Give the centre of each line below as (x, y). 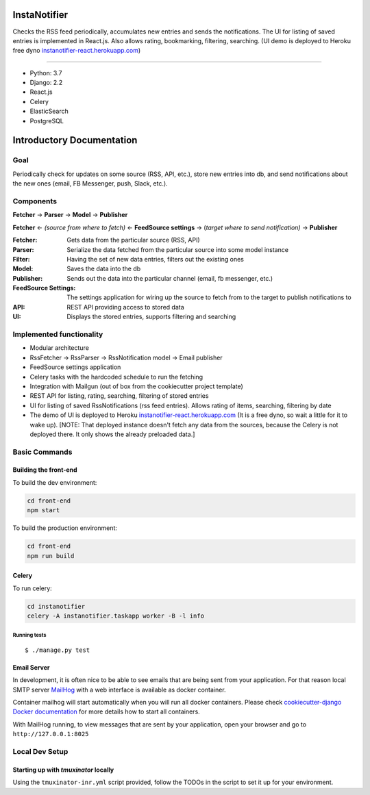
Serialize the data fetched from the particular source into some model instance (178, 249)
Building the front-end (45, 470)
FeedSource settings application (75, 367)
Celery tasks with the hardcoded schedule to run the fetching (116, 377)
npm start (44, 510)
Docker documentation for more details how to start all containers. (106, 711)
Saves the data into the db (104, 269)
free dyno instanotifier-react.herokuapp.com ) (77, 51)
